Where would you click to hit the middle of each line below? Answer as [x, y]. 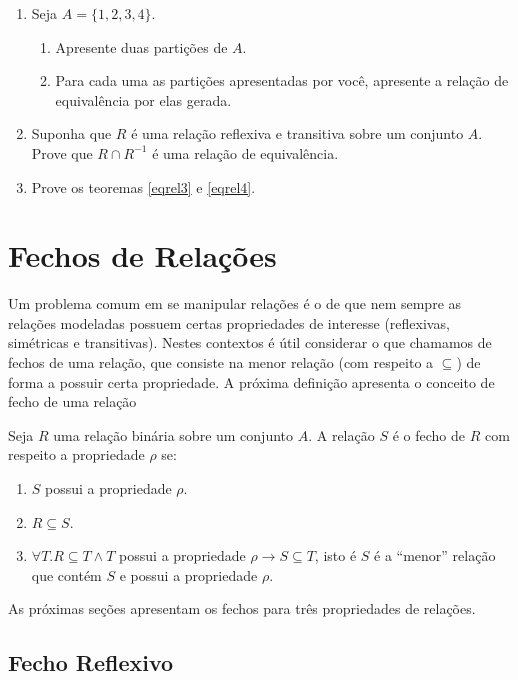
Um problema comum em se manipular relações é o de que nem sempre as [235, 303]
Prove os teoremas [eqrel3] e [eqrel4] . [143, 186]
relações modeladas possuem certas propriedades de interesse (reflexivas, [229, 322]
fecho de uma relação [72, 401]
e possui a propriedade [188, 574]
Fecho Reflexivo [91, 662]
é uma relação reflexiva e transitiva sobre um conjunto [297, 133]
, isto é [335, 555]
